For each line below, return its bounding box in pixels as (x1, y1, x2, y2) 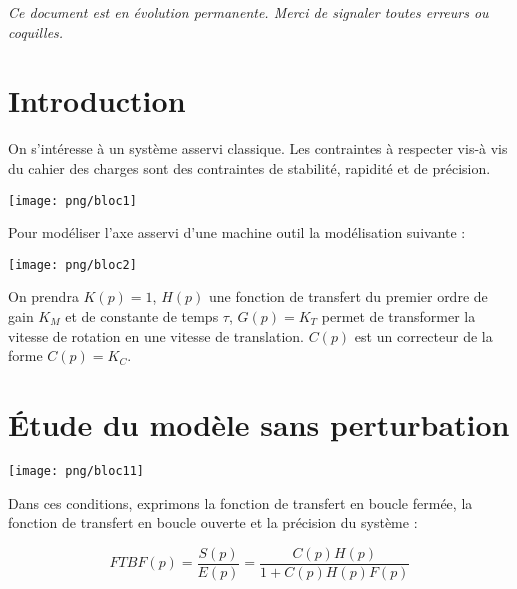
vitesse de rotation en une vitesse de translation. (8, 325, 305, 346)
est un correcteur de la (354, 325, 493, 346)
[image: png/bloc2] (8, 257, 137, 272)
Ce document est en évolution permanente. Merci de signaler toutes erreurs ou (8, 2, 489, 22)
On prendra (8, 286, 79, 307)
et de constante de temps (65, 306, 219, 326)
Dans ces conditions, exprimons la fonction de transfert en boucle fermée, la (8, 492, 473, 513)
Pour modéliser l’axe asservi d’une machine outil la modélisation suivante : (8, 222, 466, 243)
